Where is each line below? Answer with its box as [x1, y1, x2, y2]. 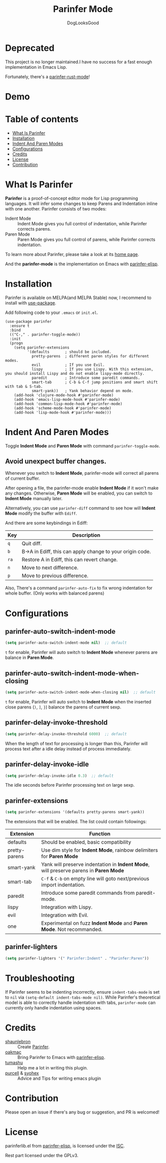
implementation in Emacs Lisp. [5, 64, 68, 70]
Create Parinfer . [17, 1044, 50, 1050]
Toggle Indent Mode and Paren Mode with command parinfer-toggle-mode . [5, 443, 161, 449]
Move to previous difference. [21, 572, 89, 579]
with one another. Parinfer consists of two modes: [5, 205, 107, 211]
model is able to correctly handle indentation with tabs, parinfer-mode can [5, 999, 156, 1006]
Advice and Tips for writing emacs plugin [17, 1075, 101, 1081]
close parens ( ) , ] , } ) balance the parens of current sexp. [5, 704, 122, 710]
